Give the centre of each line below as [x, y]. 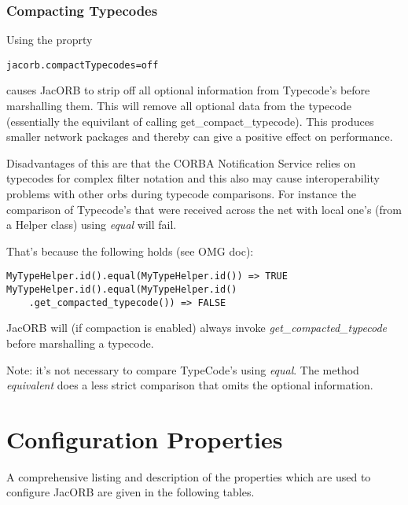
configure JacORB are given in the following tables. [130, 492]
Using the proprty [50, 40]
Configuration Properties [145, 439]
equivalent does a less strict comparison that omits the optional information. [190, 385]
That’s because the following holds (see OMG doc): [130, 251]
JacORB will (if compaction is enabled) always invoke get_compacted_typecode [197, 328]
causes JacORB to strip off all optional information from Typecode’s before [188, 90]
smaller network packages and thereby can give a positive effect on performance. [200, 136]
